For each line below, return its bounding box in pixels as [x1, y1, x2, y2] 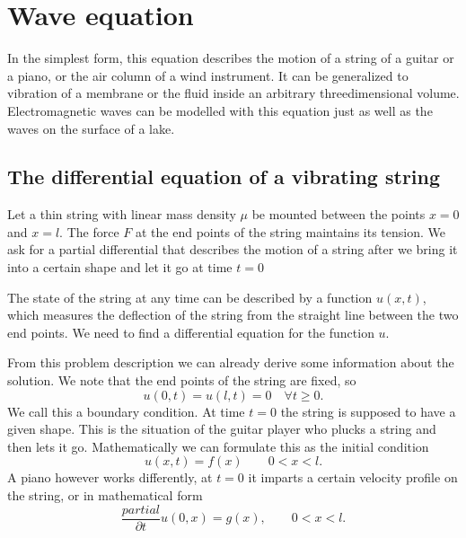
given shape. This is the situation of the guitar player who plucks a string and [7, 419, 436, 438]
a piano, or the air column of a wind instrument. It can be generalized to [7, 66, 409, 84]
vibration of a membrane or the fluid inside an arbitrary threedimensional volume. [7, 84, 460, 102]
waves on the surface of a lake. [7, 119, 175, 137]
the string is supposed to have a [280, 401, 456, 420]
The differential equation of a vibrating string [7, 163, 441, 190]
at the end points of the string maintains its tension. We [135, 222, 445, 241]
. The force [59, 222, 119, 241]
